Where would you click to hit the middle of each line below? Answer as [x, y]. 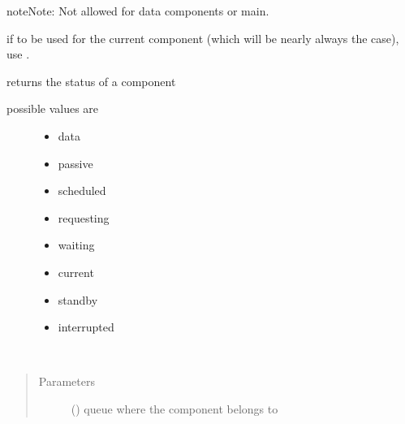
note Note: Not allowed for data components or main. [138, 11]
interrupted [86, 327]
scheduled [82, 190]
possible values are [53, 108]
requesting [84, 217]
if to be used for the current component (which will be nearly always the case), [203, 38]
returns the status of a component [91, 81]
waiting [76, 245]
